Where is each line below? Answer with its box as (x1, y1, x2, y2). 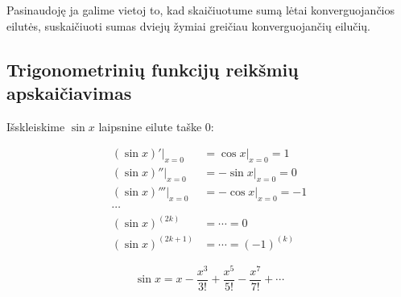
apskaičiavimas (6, 80, 132, 105)
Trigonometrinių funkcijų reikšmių (6, 56, 299, 81)
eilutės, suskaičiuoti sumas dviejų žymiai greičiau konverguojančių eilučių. (6, 17, 370, 34)
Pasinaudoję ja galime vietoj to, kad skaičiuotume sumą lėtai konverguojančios (6, 2, 395, 18)
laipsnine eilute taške (98, 118, 202, 134)
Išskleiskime (6, 118, 65, 134)
